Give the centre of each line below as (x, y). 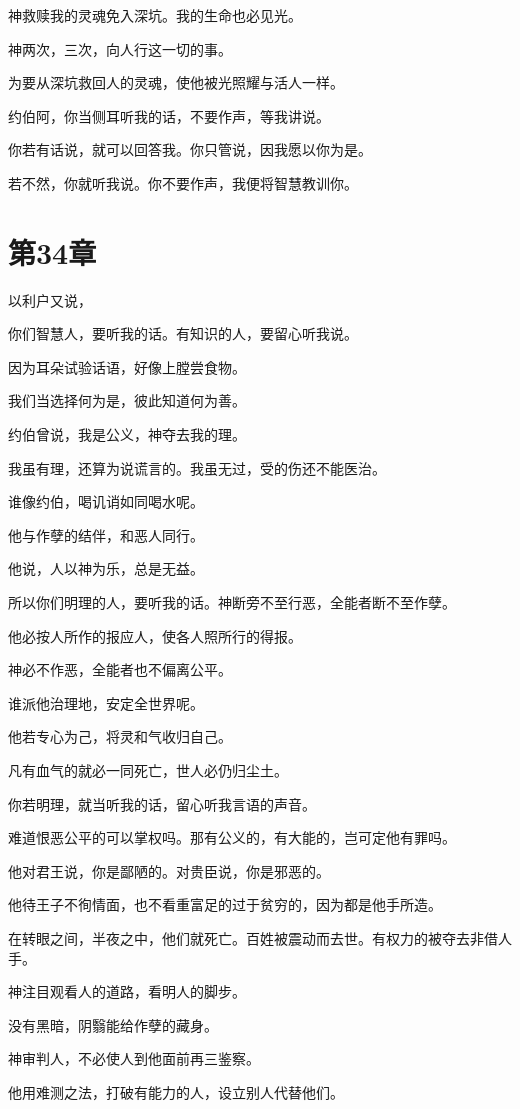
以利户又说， (50, 299)
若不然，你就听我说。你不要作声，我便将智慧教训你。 (183, 182)
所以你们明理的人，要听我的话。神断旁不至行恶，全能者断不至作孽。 (232, 602)
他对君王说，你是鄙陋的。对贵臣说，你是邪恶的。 (169, 870)
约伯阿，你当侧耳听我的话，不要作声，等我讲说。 (169, 115)
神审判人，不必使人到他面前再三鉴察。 (134, 1058)
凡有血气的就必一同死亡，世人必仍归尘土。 (148, 770)
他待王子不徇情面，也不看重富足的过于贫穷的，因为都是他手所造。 (225, 904)
